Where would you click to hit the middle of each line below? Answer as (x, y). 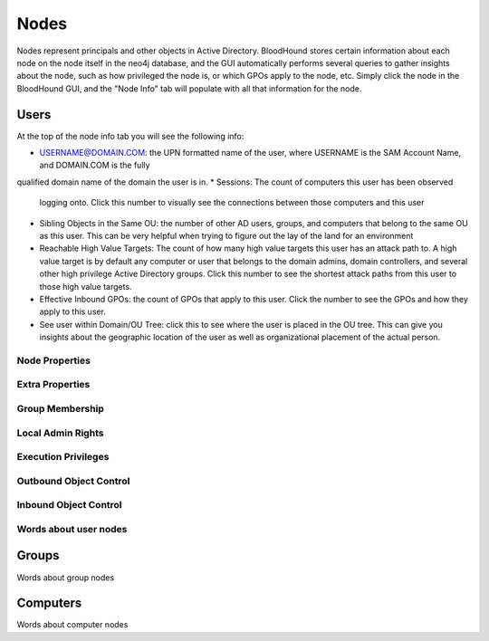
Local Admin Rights (60, 433)
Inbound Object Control (69, 505)
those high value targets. (86, 286)
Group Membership (60, 408)
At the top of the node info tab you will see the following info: (130, 136)
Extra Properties (53, 385)
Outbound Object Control (73, 481)
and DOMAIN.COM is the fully (95, 165)
